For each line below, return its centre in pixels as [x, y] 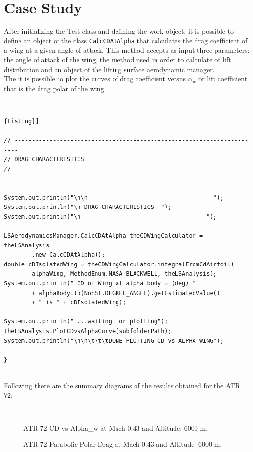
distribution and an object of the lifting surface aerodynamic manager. [109, 69]
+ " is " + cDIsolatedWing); [79, 303]
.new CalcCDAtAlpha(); [68, 255]
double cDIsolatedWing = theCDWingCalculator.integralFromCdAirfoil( [119, 264]
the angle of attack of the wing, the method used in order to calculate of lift [117, 59]
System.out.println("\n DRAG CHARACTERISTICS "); [88, 207]
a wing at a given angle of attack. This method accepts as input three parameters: [127, 50]
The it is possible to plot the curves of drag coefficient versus [95, 79]
